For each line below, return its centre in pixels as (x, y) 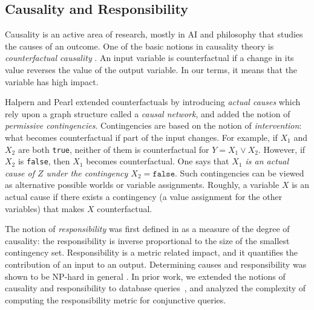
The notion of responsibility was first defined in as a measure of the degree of (147, 229)
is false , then (44, 161)
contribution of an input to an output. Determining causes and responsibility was (156, 264)
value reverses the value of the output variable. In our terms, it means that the (151, 69)
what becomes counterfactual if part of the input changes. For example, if (141, 137)
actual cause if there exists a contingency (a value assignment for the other (144, 197)
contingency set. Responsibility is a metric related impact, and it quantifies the (152, 252)
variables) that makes (45, 208)
